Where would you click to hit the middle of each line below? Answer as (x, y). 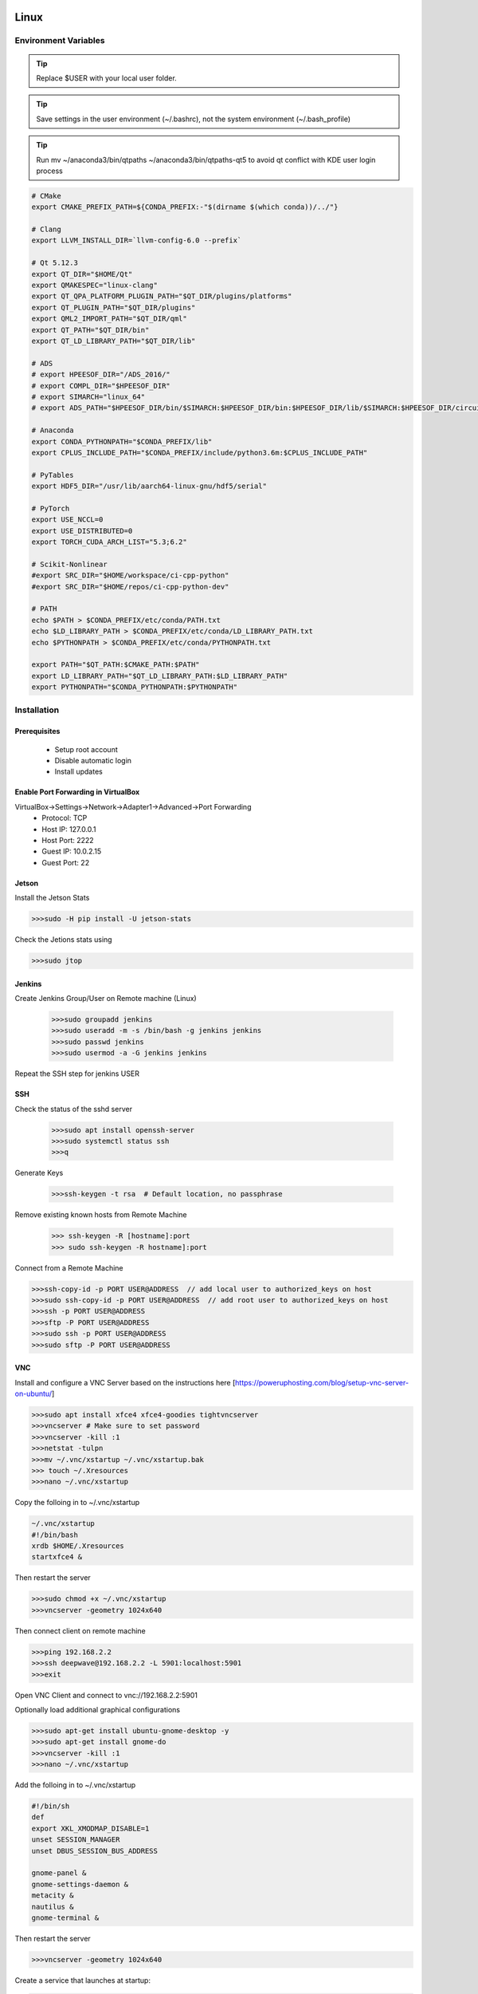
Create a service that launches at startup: (83, 1980)
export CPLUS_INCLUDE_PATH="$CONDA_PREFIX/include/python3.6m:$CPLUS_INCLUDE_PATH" (200, 452)
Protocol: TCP (65, 818)
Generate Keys (39, 1173)
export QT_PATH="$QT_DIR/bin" (90, 330)
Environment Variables (60, 41)
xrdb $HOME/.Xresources (78, 1546)
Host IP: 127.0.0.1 (69, 829)
